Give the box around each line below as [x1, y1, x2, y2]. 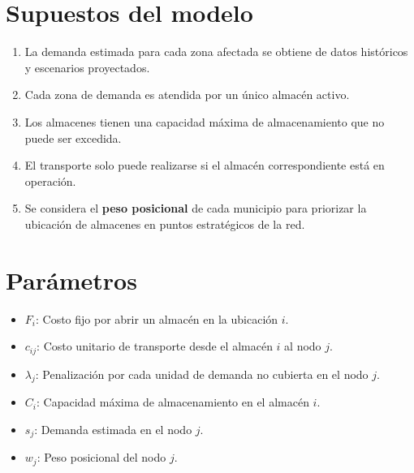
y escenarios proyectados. [24, 58, 150, 75]
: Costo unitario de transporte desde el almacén [37, 338, 273, 355]
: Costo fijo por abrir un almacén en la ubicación [35, 310, 278, 327]
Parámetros [6, 263, 137, 296]
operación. [24, 172, 76, 189]
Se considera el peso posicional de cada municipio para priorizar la [24, 200, 367, 217]
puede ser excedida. [24, 129, 122, 146]
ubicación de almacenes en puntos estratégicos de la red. [24, 215, 305, 232]
